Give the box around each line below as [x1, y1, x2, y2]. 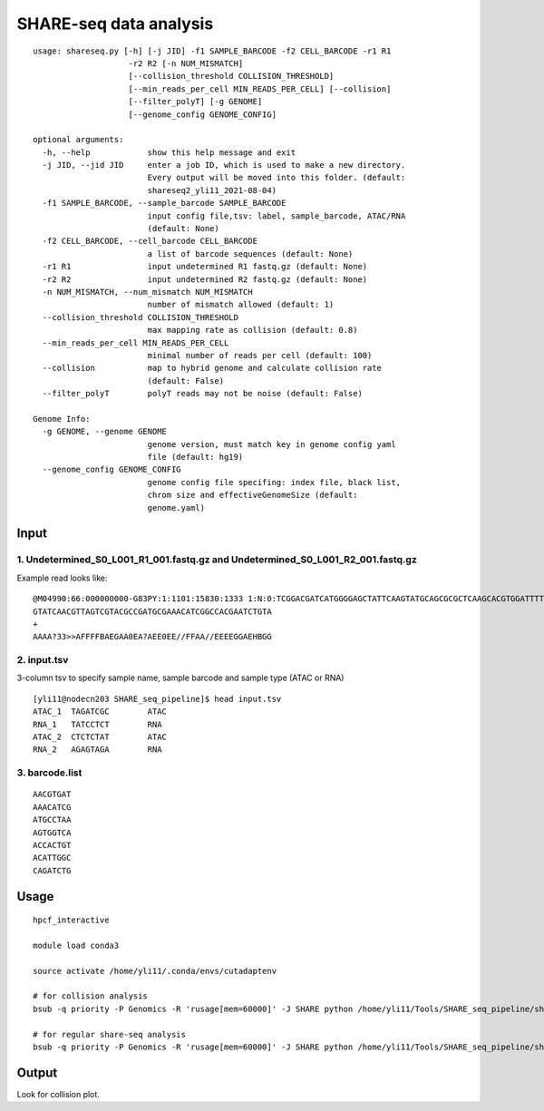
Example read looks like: [16, 572, 108, 583]
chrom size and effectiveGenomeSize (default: [147, 490, 358, 501]
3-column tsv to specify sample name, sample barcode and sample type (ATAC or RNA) [16, 672, 345, 684]
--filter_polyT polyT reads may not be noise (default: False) [42, 388, 363, 399]
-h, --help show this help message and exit [42, 147, 296, 158]
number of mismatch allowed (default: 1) [147, 299, 335, 310]
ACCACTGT [33, 840, 72, 850]
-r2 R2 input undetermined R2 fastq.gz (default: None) [42, 274, 368, 285]
